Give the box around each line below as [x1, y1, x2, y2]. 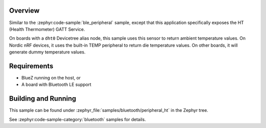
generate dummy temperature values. [9, 49, 86, 55]
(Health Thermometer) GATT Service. [9, 26, 85, 32]
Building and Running [9, 95, 76, 103]
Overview [9, 6, 40, 15]
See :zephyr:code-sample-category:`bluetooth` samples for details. [9, 116, 146, 122]
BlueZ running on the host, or [21, 75, 81, 80]
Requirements [9, 62, 54, 70]
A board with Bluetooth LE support [21, 81, 92, 88]
